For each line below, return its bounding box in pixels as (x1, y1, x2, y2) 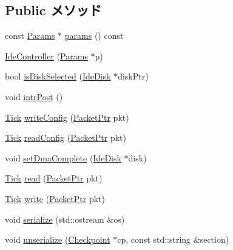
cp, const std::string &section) (117, 233, 229, 246)
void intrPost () (5, 90, 63, 103)
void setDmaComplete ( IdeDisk (5, 151, 121, 164)
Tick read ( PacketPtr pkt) (5, 172, 103, 184)
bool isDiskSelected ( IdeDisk (5, 70, 111, 83)
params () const (64, 29, 124, 42)
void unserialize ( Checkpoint (5, 233, 110, 246)
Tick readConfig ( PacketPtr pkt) (5, 131, 127, 144)
